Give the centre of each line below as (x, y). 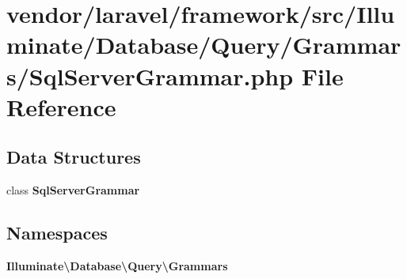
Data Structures (74, 157)
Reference (61, 106)
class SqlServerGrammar (73, 190)
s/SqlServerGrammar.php (150, 75)
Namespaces (57, 233)
